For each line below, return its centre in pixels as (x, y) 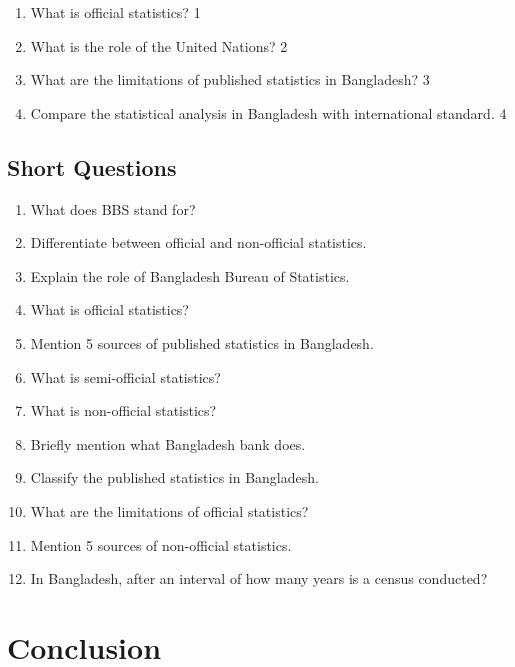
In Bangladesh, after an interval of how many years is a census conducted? (259, 578)
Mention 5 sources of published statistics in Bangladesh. (202, 342)
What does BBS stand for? (113, 208)
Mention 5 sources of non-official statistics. (161, 544)
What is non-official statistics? (123, 410)
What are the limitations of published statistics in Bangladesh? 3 (230, 79)
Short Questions (92, 166)
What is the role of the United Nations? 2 (159, 45)
